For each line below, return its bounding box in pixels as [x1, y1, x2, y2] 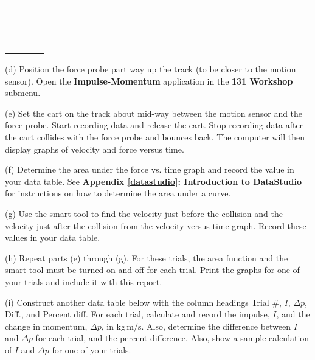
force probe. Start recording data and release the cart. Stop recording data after [5, 119, 303, 131]
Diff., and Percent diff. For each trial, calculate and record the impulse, [5, 308, 270, 320]
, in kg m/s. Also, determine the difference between [101, 319, 291, 332]
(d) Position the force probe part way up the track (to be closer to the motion [5, 63, 296, 75]
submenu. [5, 86, 41, 99]
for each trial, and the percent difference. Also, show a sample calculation [35, 331, 310, 344]
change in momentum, [5, 319, 88, 332]
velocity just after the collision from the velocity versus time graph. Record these [5, 219, 306, 232]
